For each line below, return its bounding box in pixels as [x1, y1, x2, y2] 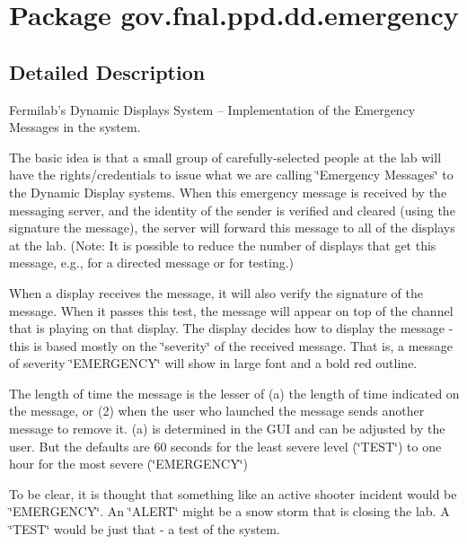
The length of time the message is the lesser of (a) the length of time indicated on [9, 383, 460, 402]
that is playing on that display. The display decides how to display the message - [9, 319, 454, 338]
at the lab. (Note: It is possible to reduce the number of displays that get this [9, 235, 436, 254]
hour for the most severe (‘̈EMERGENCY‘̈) [9, 454, 248, 473]
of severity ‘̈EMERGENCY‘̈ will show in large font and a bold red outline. [9, 354, 418, 373]
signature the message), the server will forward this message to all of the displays [9, 218, 455, 237]
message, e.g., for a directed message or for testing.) [9, 253, 295, 272]
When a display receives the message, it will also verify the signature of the [9, 283, 423, 302]
